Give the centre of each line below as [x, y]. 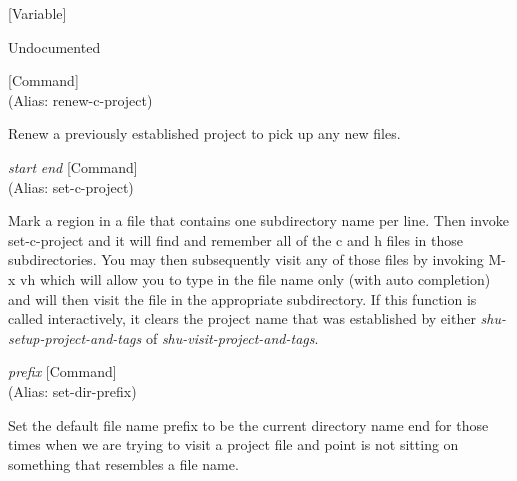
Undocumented [54, 46]
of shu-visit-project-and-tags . [232, 337]
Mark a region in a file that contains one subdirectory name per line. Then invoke [258, 220]
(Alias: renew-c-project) [80, 99]
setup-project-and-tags [75, 337]
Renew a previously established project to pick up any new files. [204, 133]
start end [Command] [73, 166]
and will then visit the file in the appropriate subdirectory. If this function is [242, 298]
